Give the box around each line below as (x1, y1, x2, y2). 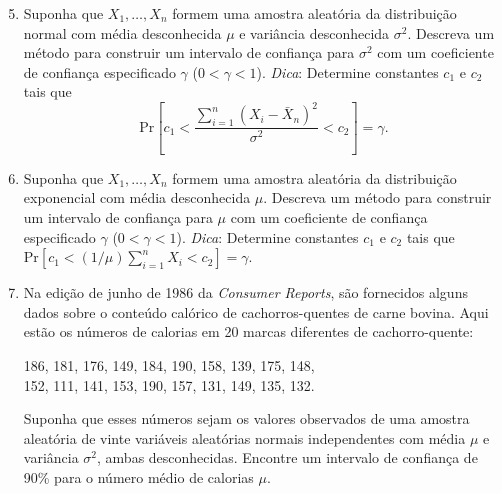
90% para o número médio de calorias (23, 466, 254, 487)
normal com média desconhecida (23, 22, 222, 43)
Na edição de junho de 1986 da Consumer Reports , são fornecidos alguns (23, 282, 468, 303)
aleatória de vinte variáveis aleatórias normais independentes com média (23, 427, 466, 448)
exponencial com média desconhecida (23, 187, 251, 208)
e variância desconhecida (239, 22, 390, 43)
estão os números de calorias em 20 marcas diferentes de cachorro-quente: (23, 321, 474, 342)
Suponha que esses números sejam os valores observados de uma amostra (23, 408, 470, 429)
